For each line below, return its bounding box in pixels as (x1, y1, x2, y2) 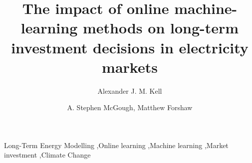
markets (102, 56, 158, 77)
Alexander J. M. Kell (97, 85, 162, 96)
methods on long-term (82, 17, 239, 38)
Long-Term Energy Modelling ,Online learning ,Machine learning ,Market (4, 140, 229, 150)
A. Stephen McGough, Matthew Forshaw (67, 102, 193, 113)
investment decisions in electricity (11, 37, 249, 57)
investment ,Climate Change (4, 150, 91, 160)
